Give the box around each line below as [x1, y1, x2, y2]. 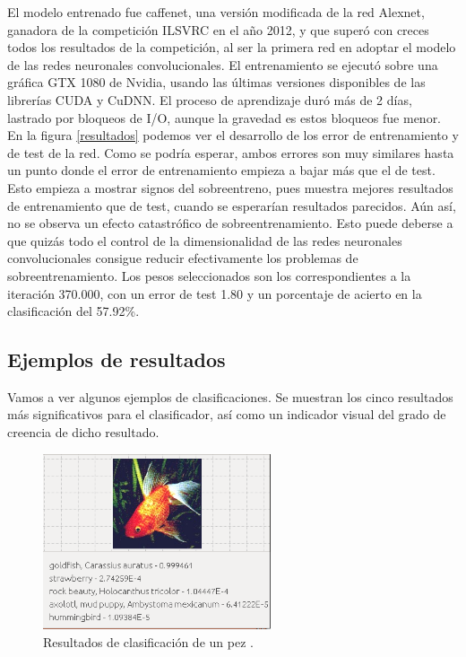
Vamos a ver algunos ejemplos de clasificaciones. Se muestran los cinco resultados [7, 387, 453, 406]
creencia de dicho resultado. [7, 423, 160, 442]
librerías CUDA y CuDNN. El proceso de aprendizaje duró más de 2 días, [7, 90, 412, 109]
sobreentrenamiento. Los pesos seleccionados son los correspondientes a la [7, 266, 411, 285]
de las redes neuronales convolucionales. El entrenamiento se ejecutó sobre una [7, 55, 438, 74]
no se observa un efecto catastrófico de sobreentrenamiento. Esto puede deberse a [7, 214, 453, 232]
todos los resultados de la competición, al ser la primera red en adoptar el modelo [7, 38, 456, 57]
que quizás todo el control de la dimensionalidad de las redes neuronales [7, 231, 402, 250]
